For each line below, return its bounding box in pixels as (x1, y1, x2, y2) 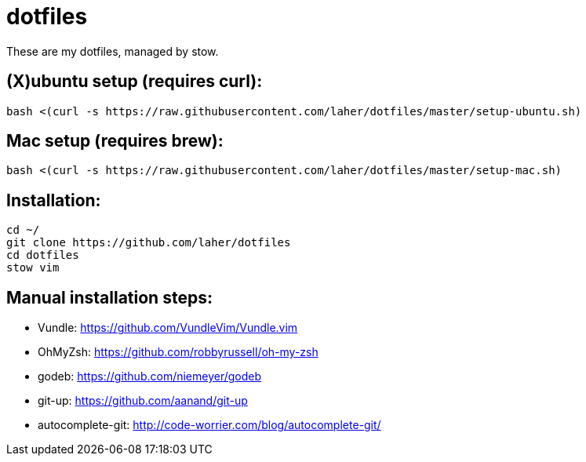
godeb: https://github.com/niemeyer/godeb (38, 369, 262, 384)
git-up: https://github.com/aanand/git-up (38, 394, 248, 408)
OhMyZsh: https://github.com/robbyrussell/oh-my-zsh (38, 345, 318, 359)
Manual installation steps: (6, 287, 213, 307)
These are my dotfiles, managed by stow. (6, 44, 219, 58)
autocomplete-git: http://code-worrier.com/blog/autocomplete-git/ (38, 418, 381, 432)
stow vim (6, 261, 60, 275)
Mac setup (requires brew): (6, 131, 224, 151)
